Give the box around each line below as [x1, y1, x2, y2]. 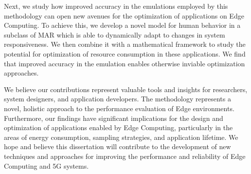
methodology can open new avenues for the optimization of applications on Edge [4, 10, 244, 20]
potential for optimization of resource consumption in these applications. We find [4, 48, 246, 58]
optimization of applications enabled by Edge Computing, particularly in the [4, 122, 233, 133]
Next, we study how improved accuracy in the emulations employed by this [4, 1, 228, 11]
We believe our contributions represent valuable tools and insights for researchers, [4, 84, 248, 94]
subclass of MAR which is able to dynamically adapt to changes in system [4, 29, 225, 39]
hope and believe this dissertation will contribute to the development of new [4, 141, 231, 152]
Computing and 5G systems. [4, 160, 89, 171]
